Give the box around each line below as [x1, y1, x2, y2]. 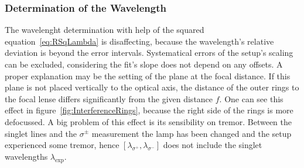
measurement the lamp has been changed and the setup [91, 127, 292, 139]
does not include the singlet [163, 139, 262, 151]
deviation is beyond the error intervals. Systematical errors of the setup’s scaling [5, 46, 293, 59]
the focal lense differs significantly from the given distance [5, 92, 213, 105]
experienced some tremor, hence [5, 139, 119, 151]
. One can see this [219, 92, 283, 105]
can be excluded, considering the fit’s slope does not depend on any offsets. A [5, 58, 283, 70]
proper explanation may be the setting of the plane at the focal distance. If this [5, 69, 291, 82]
